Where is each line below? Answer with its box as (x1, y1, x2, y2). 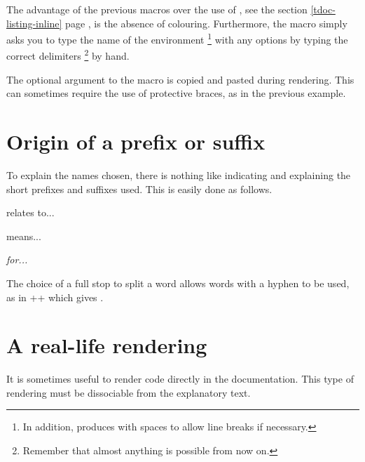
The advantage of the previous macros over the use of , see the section (6, 2, 308, 16)
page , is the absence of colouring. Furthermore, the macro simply (65, 15, 347, 30)
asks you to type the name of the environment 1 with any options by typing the (6, 30, 348, 46)
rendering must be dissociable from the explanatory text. (6, 385, 251, 400)
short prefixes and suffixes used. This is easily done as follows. (6, 181, 273, 196)
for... (6, 252, 28, 267)
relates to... (6, 205, 55, 220)
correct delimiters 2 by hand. (6, 46, 130, 63)
